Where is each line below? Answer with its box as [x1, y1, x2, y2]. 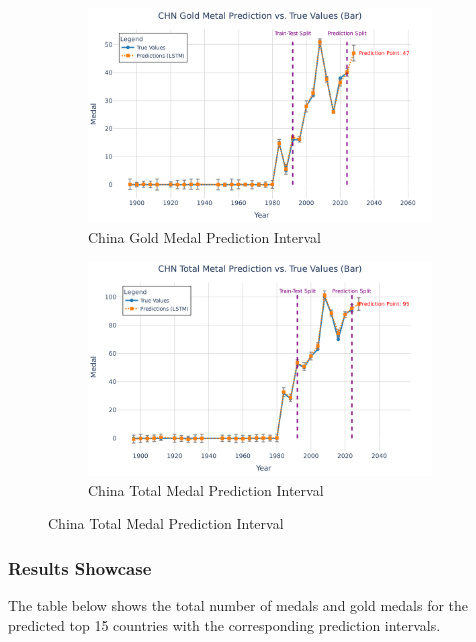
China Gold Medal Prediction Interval [88, 226, 321, 247]
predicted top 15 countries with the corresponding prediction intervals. [8, 614, 441, 635]
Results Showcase [8, 555, 152, 580]
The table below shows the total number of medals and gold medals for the [8, 595, 469, 616]
